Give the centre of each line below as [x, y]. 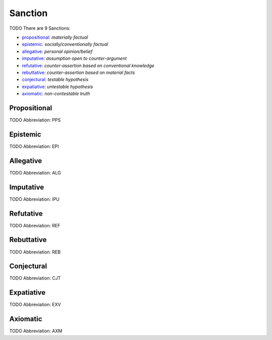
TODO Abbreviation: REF [35, 225]
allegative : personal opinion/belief [57, 51]
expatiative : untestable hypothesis [57, 87]
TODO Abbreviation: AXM [36, 331]
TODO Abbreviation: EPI [34, 146]
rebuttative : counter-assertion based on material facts [79, 72]
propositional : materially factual [55, 37]
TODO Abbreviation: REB [35, 252]
